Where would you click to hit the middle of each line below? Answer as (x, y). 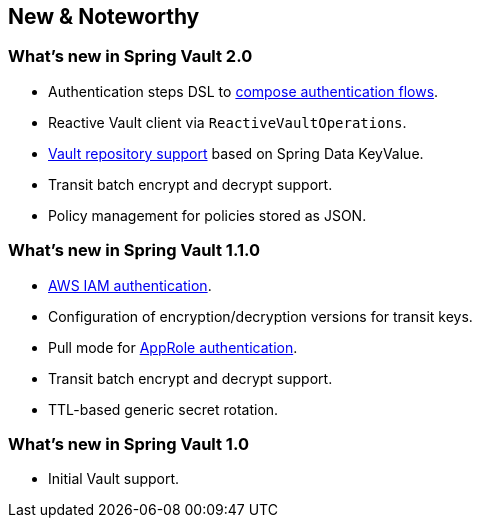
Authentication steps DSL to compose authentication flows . (243, 91)
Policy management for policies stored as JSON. (207, 215)
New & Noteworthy (104, 16)
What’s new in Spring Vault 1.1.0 (134, 250)
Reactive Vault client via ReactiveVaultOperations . (227, 122)
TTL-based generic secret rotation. (163, 409)
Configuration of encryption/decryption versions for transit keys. (260, 316)
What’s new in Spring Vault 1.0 (128, 443)
